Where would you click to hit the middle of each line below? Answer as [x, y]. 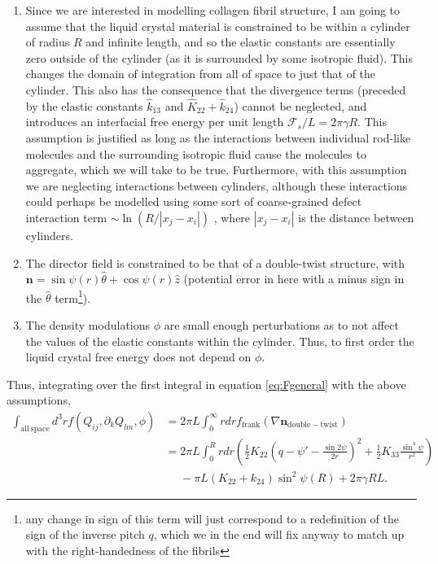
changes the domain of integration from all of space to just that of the [201, 74]
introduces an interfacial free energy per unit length [155, 122]
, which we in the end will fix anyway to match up [279, 534]
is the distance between [356, 217]
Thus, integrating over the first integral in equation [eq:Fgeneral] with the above [206, 384]
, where [232, 217]
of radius [48, 42]
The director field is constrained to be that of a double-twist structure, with [215, 262]
